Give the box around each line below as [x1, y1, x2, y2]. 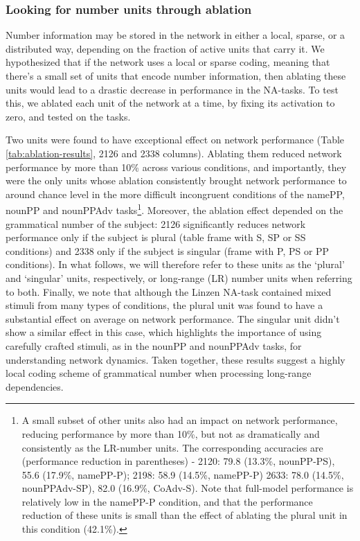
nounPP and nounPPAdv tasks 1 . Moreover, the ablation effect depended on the [6, 201, 343, 217]
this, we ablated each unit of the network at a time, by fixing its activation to [6, 96, 335, 110]
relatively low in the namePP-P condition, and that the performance [21, 494, 313, 508]
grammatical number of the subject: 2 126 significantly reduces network [6, 216, 306, 231]
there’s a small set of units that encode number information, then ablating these [6, 69, 346, 82]
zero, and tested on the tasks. [6, 109, 131, 123]
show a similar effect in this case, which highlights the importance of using [6, 325, 322, 339]
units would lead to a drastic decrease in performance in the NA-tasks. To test [6, 82, 339, 96]
